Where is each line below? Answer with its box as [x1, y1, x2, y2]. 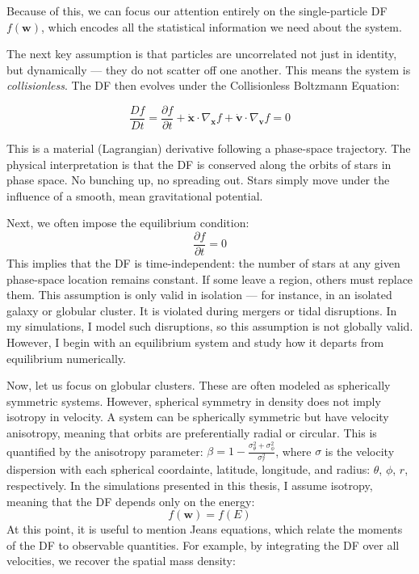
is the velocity [325, 442, 395, 459]
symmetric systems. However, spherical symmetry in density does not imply [6, 392, 381, 409]
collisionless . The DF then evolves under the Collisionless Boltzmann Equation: [6, 77, 400, 94]
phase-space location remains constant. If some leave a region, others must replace [6, 270, 413, 287]
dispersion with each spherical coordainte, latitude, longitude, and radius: [6, 461, 371, 478]
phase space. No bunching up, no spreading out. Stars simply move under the [6, 171, 390, 188]
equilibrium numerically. [6, 349, 126, 366]
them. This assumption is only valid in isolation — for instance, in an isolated [6, 286, 392, 303]
